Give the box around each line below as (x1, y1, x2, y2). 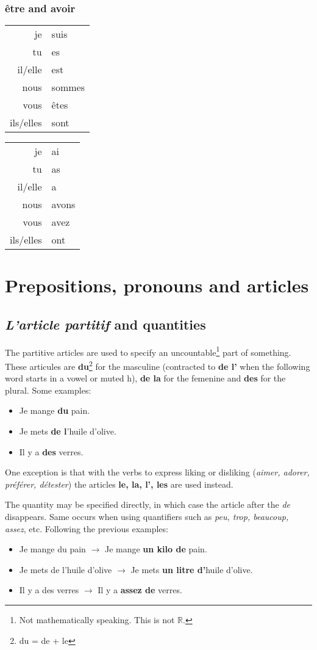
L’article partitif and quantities (5, 314, 206, 333)
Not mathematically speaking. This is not (19, 613, 175, 626)
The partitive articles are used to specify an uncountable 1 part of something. (5, 344, 291, 358)
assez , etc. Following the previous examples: (5, 522, 168, 535)
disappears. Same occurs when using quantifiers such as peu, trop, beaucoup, (5, 510, 289, 523)
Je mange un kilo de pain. (104, 543, 207, 555)
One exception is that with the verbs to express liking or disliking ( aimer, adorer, (5, 466, 310, 478)
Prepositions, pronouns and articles (5, 273, 309, 298)
